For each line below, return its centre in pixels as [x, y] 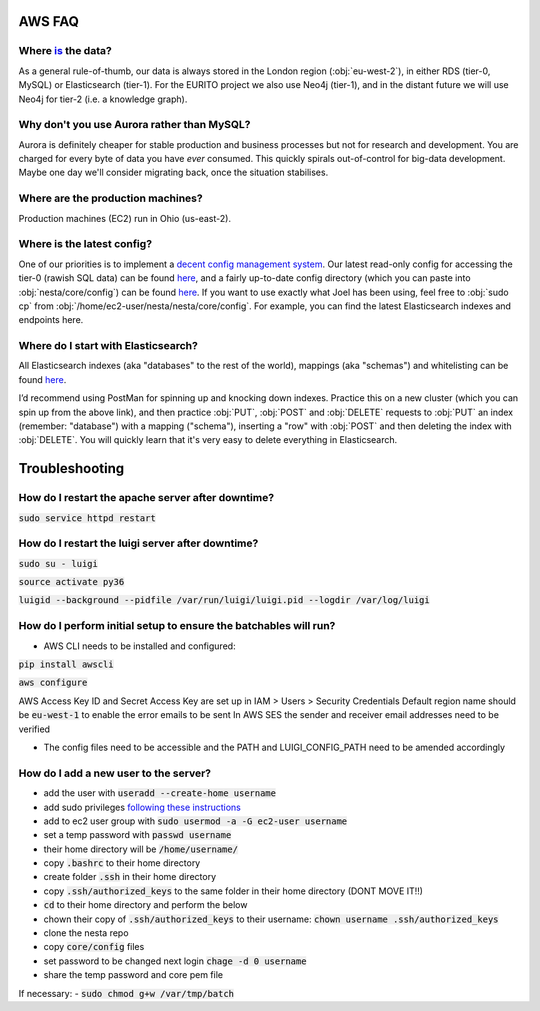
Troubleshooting [71, 468]
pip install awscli [66, 664]
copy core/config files [94, 947]
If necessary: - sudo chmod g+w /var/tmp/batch [126, 993]
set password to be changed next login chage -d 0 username [175, 961]
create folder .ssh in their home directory [130, 877]
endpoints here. [51, 320]
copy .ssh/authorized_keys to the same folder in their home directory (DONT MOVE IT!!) [233, 891]
